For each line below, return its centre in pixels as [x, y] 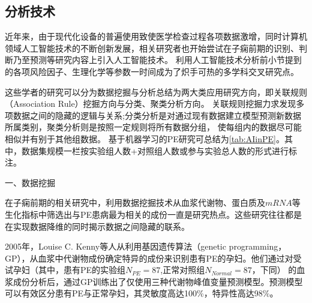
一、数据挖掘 [30, 182]
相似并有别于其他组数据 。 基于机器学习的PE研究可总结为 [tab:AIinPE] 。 [145, 138]
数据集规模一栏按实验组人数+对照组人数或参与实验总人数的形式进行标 [159, 150]
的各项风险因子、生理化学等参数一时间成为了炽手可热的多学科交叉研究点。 [152, 71]
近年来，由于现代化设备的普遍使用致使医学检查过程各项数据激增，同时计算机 [156, 36]
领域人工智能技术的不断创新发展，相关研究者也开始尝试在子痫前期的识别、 [152, 48]
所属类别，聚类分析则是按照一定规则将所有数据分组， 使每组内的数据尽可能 [153, 127]
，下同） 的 [274, 270]
